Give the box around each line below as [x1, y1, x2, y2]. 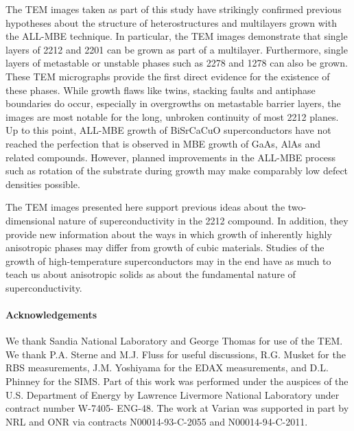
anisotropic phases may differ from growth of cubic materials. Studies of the [5, 240, 324, 255]
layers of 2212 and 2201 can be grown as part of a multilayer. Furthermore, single [5, 42, 348, 56]
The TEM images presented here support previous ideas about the [5, 200, 285, 214]
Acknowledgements [5, 307, 97, 322]
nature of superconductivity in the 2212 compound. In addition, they [58, 213, 349, 227]
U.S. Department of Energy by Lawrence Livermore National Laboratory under [5, 387, 340, 401]
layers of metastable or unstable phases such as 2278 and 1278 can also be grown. [5, 56, 348, 70]
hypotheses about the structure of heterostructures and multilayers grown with [5, 15, 337, 30]
